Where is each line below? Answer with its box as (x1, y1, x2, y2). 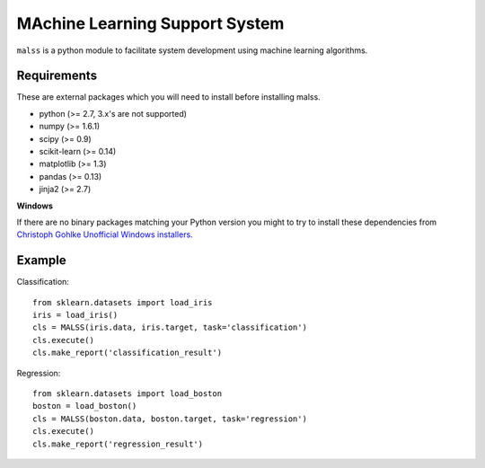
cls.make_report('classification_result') (32, 348, 223, 358)
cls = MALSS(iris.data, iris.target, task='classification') (32, 322, 307, 332)
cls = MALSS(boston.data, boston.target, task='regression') (32, 413, 307, 424)
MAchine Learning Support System (16, 13, 285, 33)
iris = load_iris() (32, 310, 119, 321)
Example (16, 252, 66, 269)
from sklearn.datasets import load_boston (32, 389, 223, 399)
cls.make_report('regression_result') (32, 438, 204, 449)
